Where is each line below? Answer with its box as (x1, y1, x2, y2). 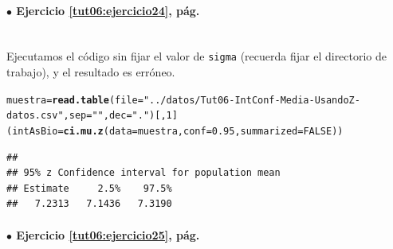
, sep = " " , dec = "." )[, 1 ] (63, 110, 178, 122)
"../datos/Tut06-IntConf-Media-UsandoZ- (143, 94, 360, 106)
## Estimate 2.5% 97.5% (6, 182, 172, 194)
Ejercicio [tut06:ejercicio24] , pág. (16, 2, 200, 18)
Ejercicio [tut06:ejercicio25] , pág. (16, 226, 200, 243)
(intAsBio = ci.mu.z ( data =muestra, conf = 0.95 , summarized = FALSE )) (6, 125, 344, 137)
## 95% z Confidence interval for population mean (6, 167, 281, 179)
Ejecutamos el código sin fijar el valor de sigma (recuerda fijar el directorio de (6, 48, 387, 64)
